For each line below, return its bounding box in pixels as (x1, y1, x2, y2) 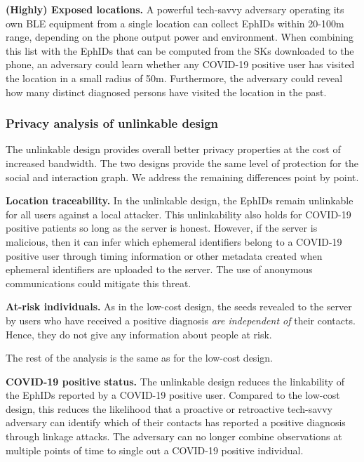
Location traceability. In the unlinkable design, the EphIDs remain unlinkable (6, 193, 353, 208)
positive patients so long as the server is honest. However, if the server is (6, 220, 318, 235)
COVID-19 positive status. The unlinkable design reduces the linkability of (6, 374, 345, 388)
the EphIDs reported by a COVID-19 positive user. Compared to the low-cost (6, 388, 340, 402)
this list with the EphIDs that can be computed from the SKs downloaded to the (6, 43, 354, 58)
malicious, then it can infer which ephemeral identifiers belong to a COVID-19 (6, 234, 342, 249)
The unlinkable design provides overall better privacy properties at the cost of (6, 142, 341, 157)
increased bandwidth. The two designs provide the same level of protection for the (6, 155, 358, 170)
